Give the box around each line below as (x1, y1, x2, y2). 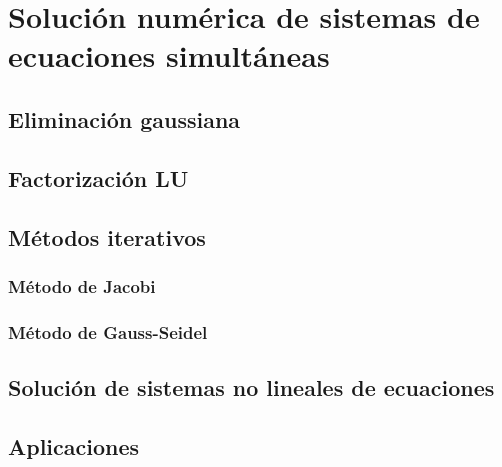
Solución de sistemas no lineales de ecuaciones (8, 371, 495, 402)
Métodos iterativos (8, 221, 206, 252)
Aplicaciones (8, 430, 140, 461)
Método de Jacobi (8, 273, 156, 298)
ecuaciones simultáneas (8, 35, 330, 76)
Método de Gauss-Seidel (8, 319, 208, 344)
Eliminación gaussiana (8, 103, 241, 134)
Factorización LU (8, 162, 189, 193)
